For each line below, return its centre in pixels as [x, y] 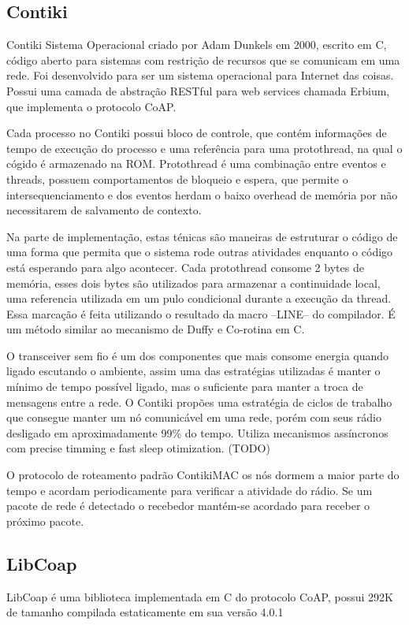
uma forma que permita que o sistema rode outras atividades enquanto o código [200, 252]
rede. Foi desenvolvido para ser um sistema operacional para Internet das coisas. [200, 75]
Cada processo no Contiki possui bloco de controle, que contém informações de [197, 133]
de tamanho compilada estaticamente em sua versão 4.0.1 [145, 612]
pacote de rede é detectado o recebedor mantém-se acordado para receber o [188, 506]
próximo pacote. [45, 521]
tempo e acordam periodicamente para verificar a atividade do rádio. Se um [190, 490]
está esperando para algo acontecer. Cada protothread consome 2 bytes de [185, 267]
